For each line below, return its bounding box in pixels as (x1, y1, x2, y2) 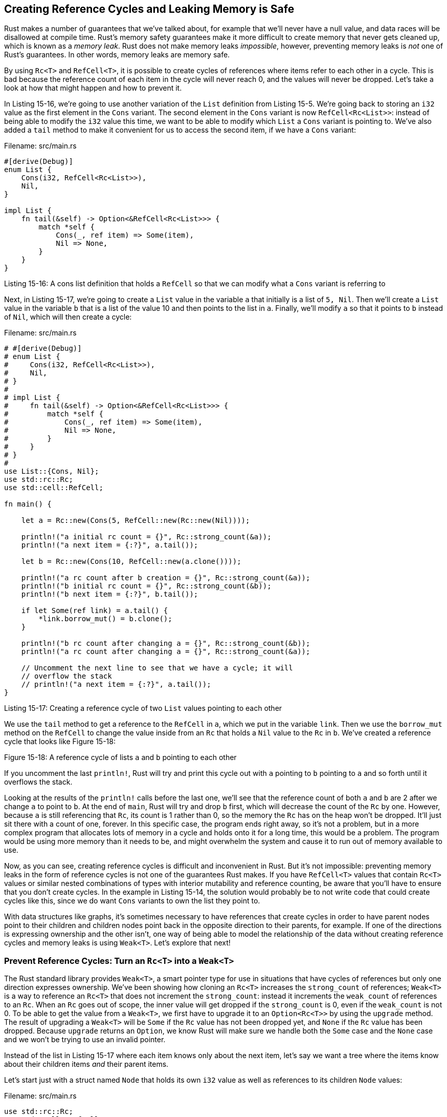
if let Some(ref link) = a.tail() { (21, 606, 168, 615)
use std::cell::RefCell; (4, 483, 103, 492)
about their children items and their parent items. (4, 1060, 169, 1069)
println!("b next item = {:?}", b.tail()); (21, 590, 198, 599)
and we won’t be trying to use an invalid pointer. (4, 1035, 166, 1044)
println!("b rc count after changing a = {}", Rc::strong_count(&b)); (21, 639, 310, 648)
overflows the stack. (4, 777, 73, 787)
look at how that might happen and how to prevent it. (4, 83, 182, 93)
